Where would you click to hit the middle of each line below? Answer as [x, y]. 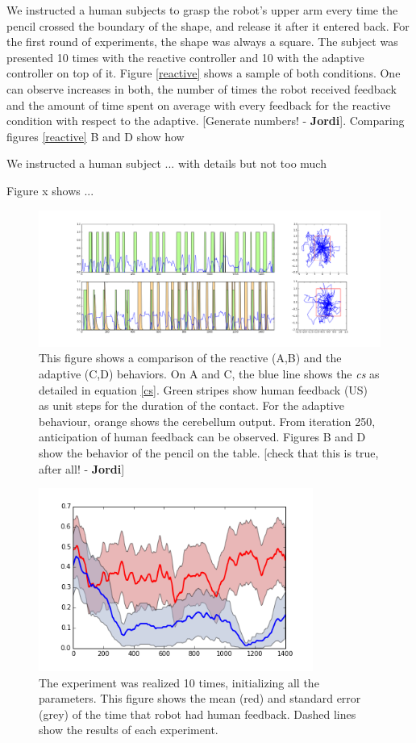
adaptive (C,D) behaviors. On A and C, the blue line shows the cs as [209, 374]
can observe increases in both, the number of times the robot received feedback [202, 88]
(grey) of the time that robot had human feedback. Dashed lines [198, 714]
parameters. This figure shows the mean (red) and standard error [200, 698]
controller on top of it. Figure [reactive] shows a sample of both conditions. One [204, 73]
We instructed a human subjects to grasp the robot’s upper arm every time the [202, 10]
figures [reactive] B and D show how [96, 136]
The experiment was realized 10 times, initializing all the [179, 682]
